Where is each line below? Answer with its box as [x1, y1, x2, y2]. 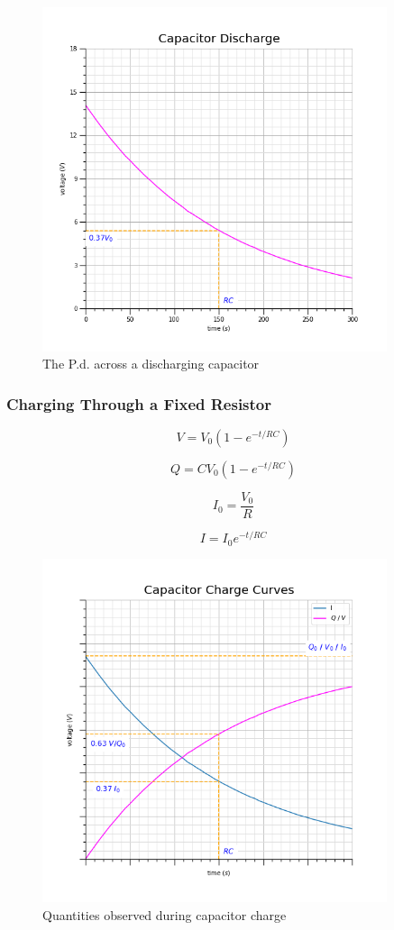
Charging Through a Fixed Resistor [6, 392, 272, 415]
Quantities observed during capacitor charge [42, 905, 287, 924]
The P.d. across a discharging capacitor [42, 354, 260, 373]
